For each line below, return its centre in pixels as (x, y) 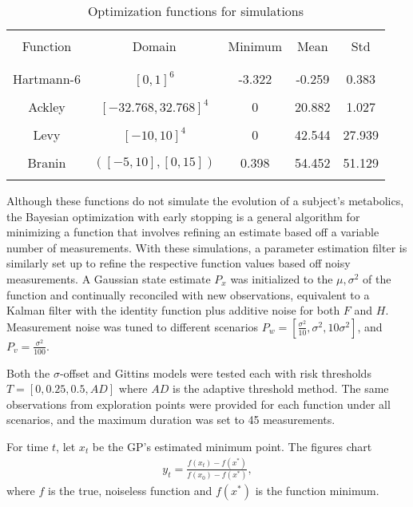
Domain (154, 46)
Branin (47, 162)
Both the (28, 372)
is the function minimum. (317, 491)
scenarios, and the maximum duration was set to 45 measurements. (171, 420)
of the (377, 278)
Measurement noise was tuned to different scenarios (133, 326)
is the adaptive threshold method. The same (281, 388)
